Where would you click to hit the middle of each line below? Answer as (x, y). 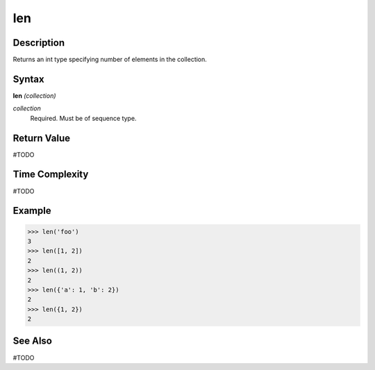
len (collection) (34, 95)
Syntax (28, 79)
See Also (32, 341)
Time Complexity (51, 175)
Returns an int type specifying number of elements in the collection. (110, 60)
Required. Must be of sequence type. (83, 118)
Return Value (42, 138)
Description (39, 43)
